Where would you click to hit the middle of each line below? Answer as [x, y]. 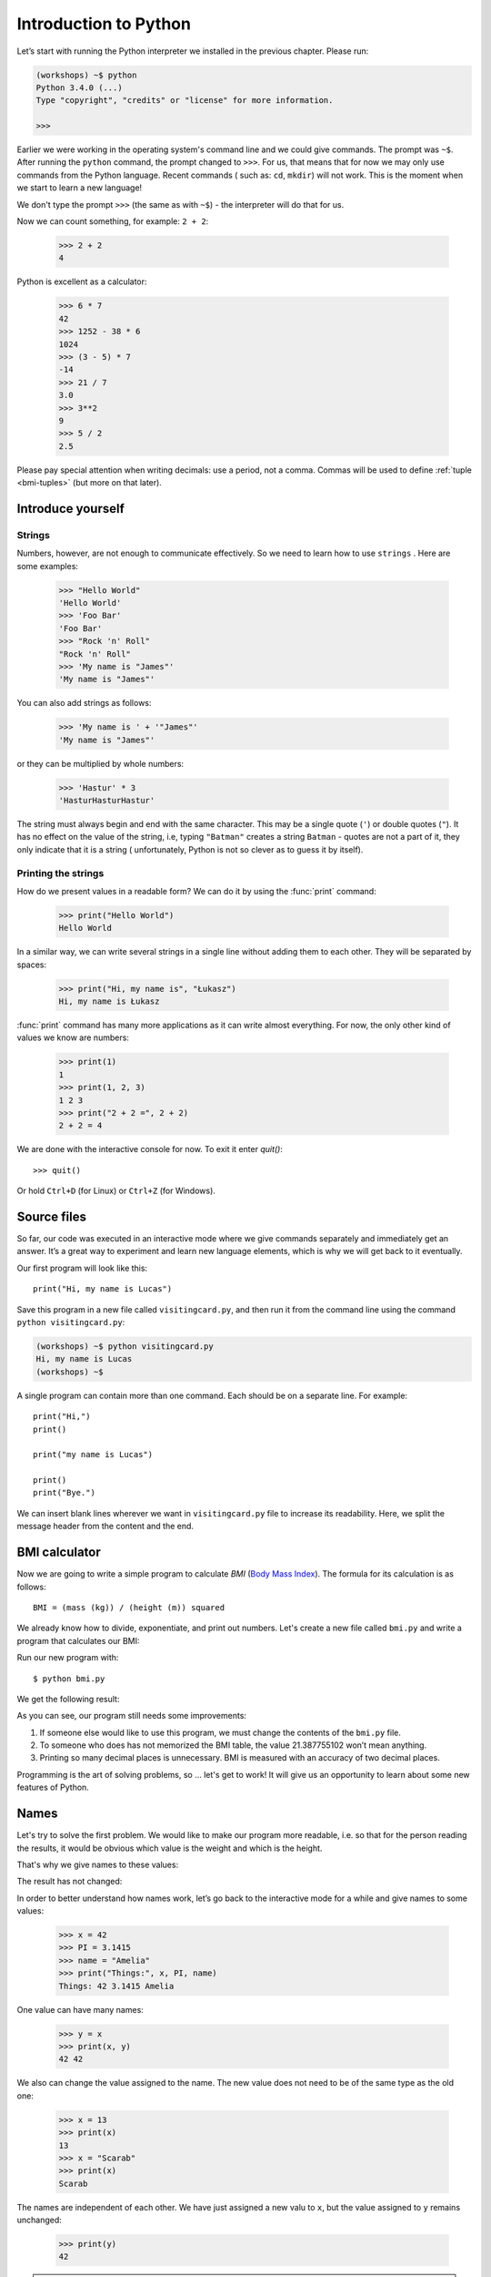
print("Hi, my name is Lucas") [103, 1289]
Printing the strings [60, 873]
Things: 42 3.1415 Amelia [116, 1986]
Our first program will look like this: [82, 1268]
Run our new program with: [68, 1658]
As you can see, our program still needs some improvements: [132, 1716]
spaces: [32, 965]
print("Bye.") [64, 1493]
